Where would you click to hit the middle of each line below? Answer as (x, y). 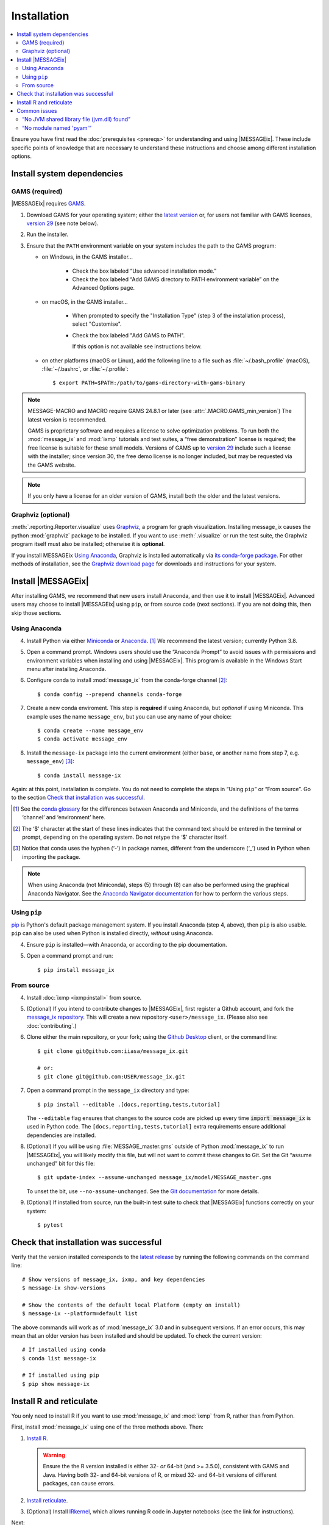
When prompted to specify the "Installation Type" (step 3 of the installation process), (179, 316)
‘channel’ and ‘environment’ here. (64, 817)
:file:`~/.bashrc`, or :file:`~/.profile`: (85, 369)
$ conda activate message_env (83, 739)
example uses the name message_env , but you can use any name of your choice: (129, 716)
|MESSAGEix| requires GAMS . (48, 204)
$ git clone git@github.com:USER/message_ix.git (111, 1076)
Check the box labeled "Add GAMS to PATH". (129, 335)
